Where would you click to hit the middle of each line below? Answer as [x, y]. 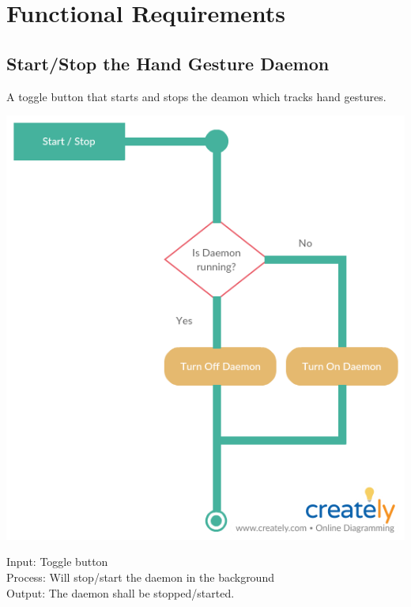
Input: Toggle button [57, 562]
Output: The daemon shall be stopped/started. [121, 592]
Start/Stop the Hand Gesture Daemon [168, 63]
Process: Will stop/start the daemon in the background [140, 577]
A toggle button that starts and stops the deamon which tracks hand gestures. [196, 96]
